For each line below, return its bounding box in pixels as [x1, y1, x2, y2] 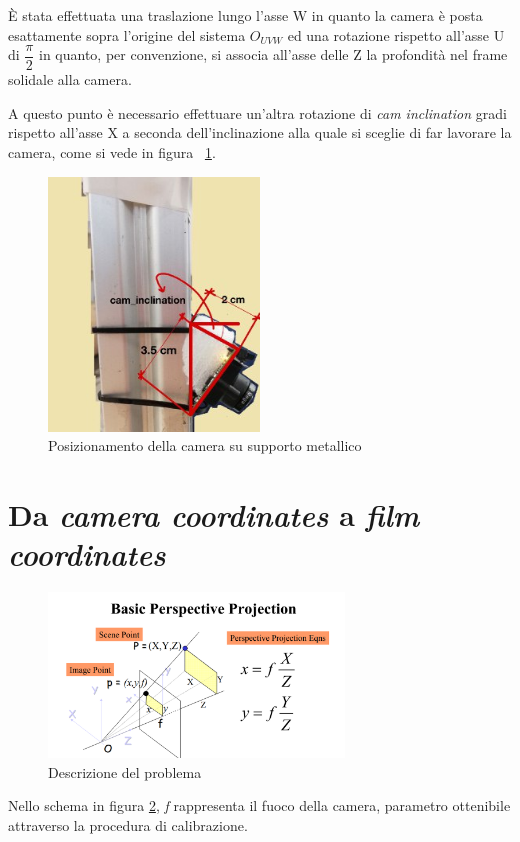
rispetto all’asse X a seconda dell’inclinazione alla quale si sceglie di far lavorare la [8, 122, 512, 143]
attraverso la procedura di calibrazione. [8, 814, 248, 835]
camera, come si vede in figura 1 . [8, 142, 216, 163]
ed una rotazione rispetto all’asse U [287, 24, 505, 45]
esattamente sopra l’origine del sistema [8, 24, 246, 45]
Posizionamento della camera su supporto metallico [48, 435, 362, 456]
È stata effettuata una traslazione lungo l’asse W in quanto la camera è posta [8, 5, 483, 25]
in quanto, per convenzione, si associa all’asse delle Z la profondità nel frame [38, 44, 508, 65]
